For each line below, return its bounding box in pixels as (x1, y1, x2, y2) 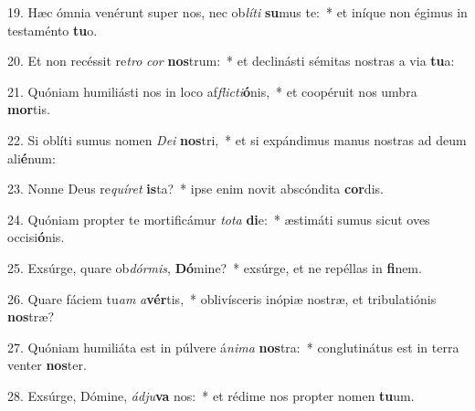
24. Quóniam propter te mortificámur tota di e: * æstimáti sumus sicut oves (7, 209, 430, 228)
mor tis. (7, 100, 50, 119)
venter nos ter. (7, 355, 87, 374)
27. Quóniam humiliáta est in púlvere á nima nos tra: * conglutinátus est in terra (7, 337, 459, 356)
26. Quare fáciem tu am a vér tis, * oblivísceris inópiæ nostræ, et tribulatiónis (7, 289, 437, 308)
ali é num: (7, 148, 56, 167)
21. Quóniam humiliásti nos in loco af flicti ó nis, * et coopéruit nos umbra (7, 81, 417, 100)
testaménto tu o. (7, 20, 98, 39)
